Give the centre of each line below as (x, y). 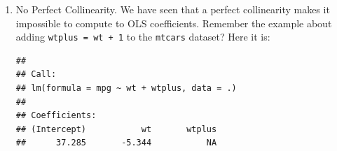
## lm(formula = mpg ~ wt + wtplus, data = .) (126, 88)
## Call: (36, 74)
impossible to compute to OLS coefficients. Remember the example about (174, 23)
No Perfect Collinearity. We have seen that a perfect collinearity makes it (173, 9)
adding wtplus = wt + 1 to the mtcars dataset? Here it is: (143, 37)
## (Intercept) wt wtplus (116, 129)
